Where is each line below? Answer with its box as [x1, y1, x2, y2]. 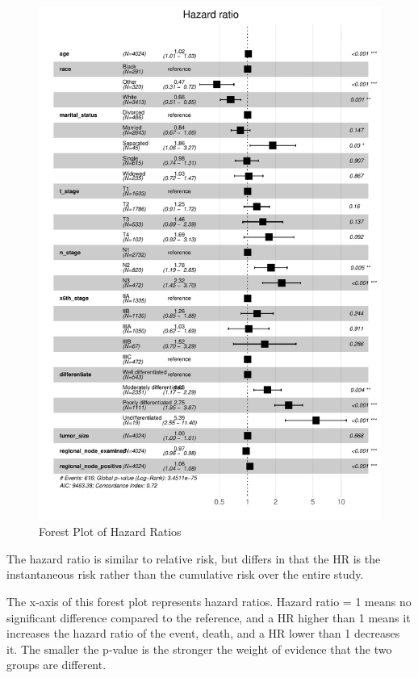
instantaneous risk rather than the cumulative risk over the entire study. [6, 566, 364, 583]
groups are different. [6, 656, 107, 673]
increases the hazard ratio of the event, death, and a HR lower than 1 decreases [6, 625, 400, 642]
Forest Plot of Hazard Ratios [39, 523, 182, 540]
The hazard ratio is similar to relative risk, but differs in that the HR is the [6, 550, 381, 567]
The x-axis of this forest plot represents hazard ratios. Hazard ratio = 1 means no [6, 592, 412, 609]
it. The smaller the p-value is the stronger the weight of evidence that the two [6, 640, 392, 657]
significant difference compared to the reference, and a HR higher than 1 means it [6, 609, 411, 626]
